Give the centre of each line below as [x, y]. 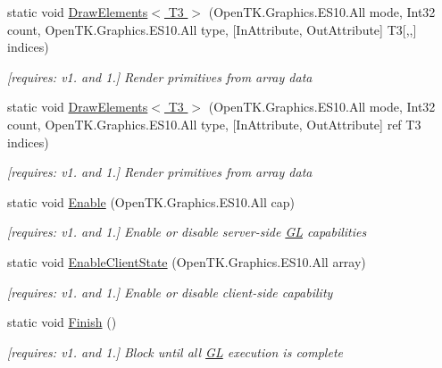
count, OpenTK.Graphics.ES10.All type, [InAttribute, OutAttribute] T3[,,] [212, 29]
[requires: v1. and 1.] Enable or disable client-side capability [170, 292]
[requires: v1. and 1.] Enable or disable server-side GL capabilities [187, 232]
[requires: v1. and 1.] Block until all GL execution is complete [175, 351]
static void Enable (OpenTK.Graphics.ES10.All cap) [151, 201]
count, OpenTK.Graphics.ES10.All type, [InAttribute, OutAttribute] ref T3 [214, 124]
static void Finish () [62, 322]
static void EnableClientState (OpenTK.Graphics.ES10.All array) [187, 261]
